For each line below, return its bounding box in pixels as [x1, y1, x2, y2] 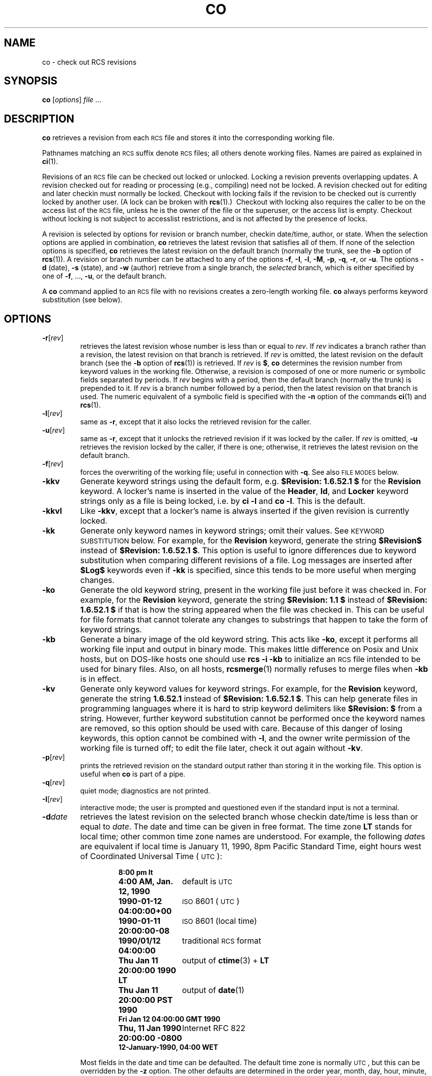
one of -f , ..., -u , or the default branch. [42, 272, 167, 281]
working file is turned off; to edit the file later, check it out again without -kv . [80, 743, 363, 753]
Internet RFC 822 [182, 1023, 246, 1034]
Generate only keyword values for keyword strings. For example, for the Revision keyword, [80, 684, 418, 694]
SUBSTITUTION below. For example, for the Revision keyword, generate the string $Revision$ [80, 536, 422, 546]
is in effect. [80, 674, 121, 684]
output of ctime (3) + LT [182, 955, 269, 966]
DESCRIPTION [4, 112, 74, 125]
